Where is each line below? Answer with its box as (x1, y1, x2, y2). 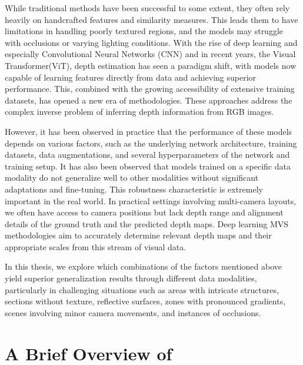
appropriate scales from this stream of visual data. (5, 240, 187, 253)
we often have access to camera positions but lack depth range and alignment (5, 206, 284, 218)
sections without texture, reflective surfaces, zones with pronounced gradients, (5, 295, 286, 307)
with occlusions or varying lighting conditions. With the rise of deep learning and (5, 36, 298, 48)
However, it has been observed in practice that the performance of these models (5, 125, 292, 137)
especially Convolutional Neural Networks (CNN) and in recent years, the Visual (5, 48, 296, 60)
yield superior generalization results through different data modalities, (5, 272, 257, 284)
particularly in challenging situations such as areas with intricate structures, (5, 283, 279, 296)
